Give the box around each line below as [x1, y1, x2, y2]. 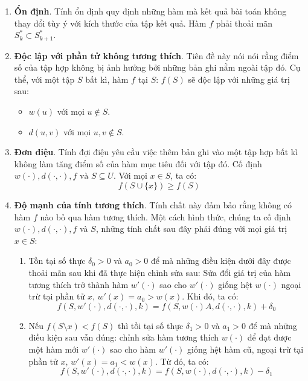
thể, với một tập [14, 72, 75, 85]
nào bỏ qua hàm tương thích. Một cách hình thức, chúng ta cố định [40, 210, 291, 223]
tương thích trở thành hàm [28, 278, 129, 290]
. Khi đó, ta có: [182, 290, 239, 303]
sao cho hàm [110, 342, 156, 355]
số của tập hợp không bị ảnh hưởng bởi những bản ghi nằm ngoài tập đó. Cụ [14, 61, 301, 74]
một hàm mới [28, 342, 79, 355]
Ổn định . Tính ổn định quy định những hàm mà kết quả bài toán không [14, 5, 287, 17]
